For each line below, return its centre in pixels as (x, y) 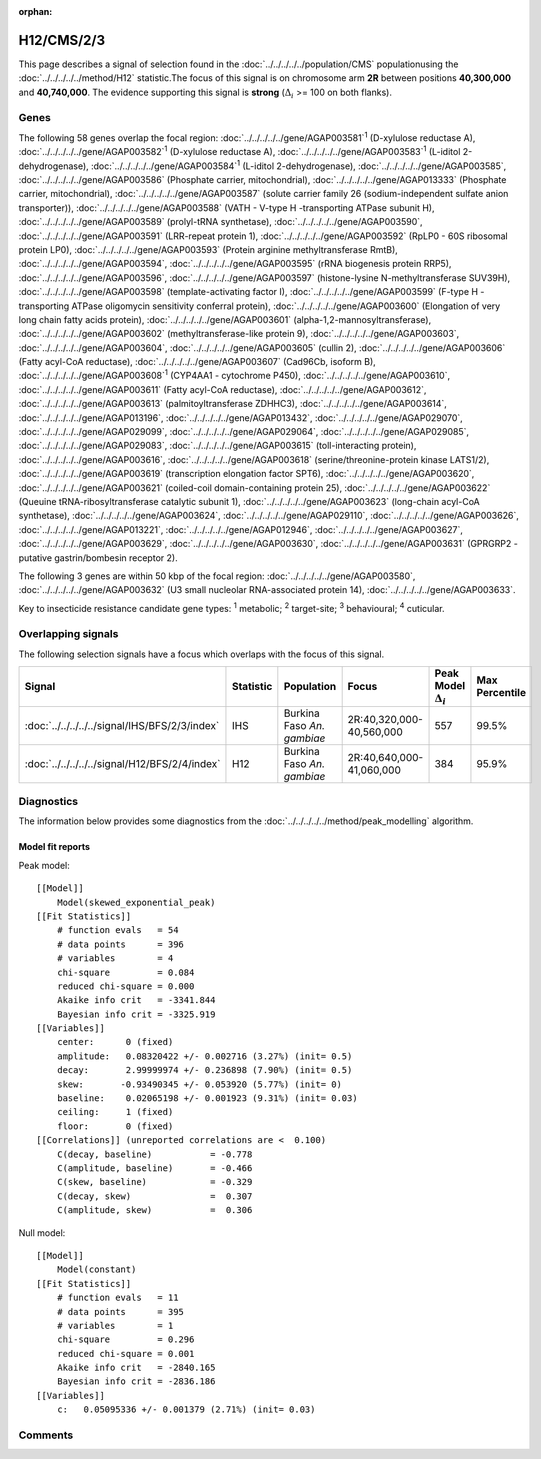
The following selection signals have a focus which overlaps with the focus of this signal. (201, 654)
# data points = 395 (120, 1311)
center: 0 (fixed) (115, 1042)
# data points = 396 (120, 944)
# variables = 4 (115, 958)
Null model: (42, 1232)
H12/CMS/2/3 (62, 40)
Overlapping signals (68, 634)
